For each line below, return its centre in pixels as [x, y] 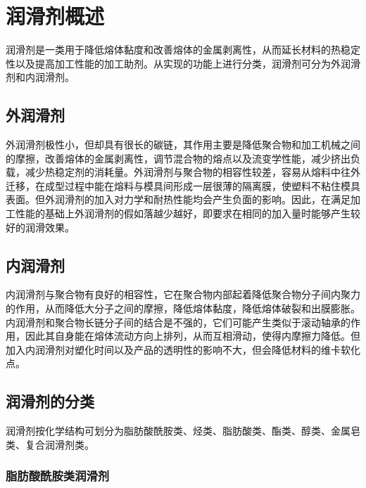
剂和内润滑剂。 [40, 77]
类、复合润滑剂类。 [50, 444]
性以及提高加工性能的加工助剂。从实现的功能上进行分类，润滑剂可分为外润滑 [183, 63]
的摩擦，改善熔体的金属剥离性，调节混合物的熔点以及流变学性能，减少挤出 [178, 158]
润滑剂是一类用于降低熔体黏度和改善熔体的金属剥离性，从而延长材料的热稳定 [183, 50]
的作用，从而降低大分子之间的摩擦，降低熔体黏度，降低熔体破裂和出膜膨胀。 [183, 308]
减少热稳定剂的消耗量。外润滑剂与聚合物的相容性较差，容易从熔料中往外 [193, 172]
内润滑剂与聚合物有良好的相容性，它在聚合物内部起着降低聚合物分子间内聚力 [183, 294]
